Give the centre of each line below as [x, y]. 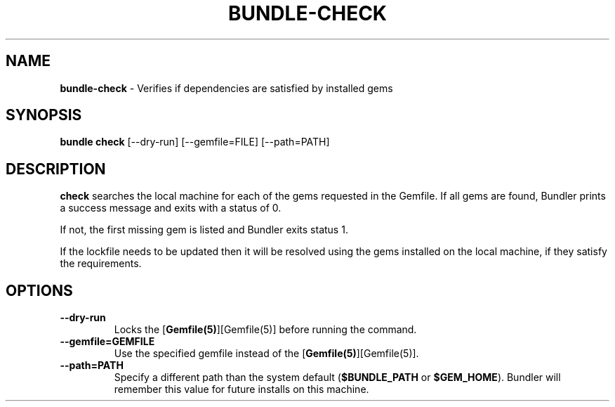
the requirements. [101, 264]
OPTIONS [39, 290]
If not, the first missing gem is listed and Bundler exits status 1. [204, 230]
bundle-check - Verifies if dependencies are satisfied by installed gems [226, 88]
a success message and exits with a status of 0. [171, 208]
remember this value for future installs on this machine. [242, 389]
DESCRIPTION [56, 169]
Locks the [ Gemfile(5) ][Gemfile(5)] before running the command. [265, 330]
